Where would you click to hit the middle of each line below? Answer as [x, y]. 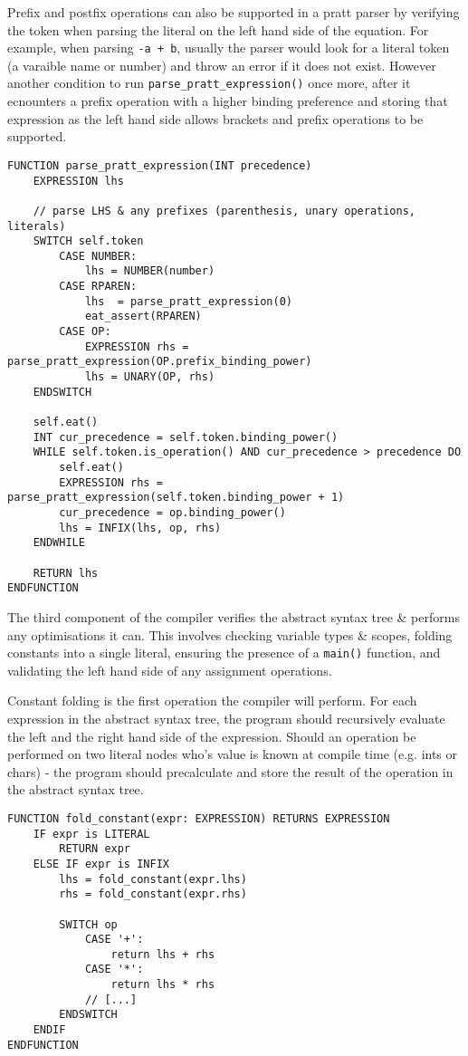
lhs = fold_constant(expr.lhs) [153, 879]
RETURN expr [95, 849]
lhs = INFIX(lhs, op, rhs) [140, 528]
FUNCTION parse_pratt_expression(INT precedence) [160, 165]
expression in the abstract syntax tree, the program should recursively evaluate [226, 718]
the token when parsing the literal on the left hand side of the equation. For [218, 29]
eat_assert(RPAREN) [143, 317]
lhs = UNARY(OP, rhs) [150, 377]
